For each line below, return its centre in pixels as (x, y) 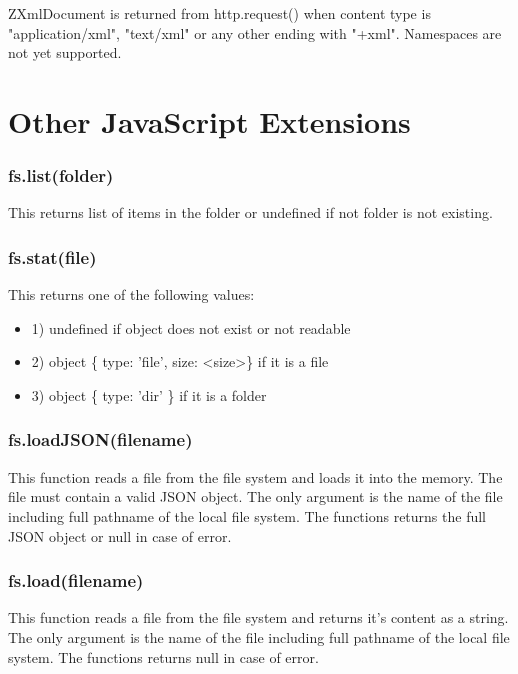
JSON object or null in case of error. (120, 535)
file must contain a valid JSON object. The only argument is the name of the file (255, 496)
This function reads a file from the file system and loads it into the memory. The (255, 476)
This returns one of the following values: (131, 294)
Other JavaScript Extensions (209, 120)
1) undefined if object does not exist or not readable (191, 327)
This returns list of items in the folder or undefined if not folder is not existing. (250, 212)
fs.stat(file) (52, 256)
